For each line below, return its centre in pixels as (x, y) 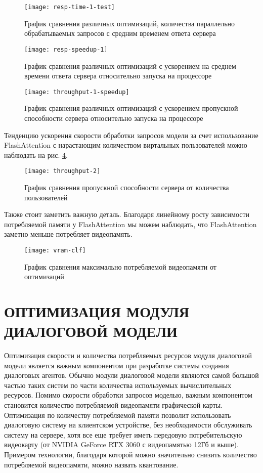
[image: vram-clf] (55, 250)
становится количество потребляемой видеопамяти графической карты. (113, 405)
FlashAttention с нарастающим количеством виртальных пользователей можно (126, 145)
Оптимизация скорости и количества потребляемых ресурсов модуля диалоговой (128, 355)
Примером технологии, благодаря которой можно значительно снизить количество (130, 455)
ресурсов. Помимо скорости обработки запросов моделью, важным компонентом (128, 395)
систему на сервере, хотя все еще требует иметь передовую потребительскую (123, 434)
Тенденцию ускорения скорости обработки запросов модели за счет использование (131, 135)
